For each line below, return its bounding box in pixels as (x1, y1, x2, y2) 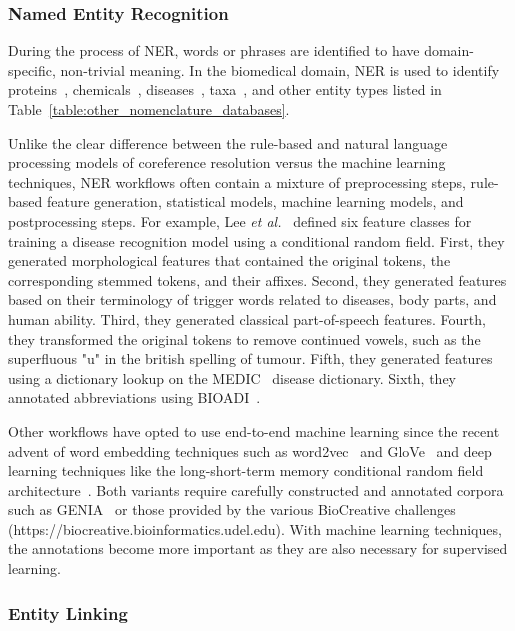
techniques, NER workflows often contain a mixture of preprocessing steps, (8, 171, 466, 192)
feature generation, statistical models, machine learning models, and (46, 191, 464, 212)
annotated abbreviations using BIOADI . (8, 387, 261, 408)
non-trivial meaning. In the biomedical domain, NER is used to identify (60, 59, 500, 80)
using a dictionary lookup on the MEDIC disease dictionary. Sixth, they (8, 367, 456, 388)
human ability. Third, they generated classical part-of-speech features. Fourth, (8, 308, 486, 329)
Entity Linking (8, 600, 128, 625)
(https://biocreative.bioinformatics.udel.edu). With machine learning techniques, (8, 518, 502, 539)
